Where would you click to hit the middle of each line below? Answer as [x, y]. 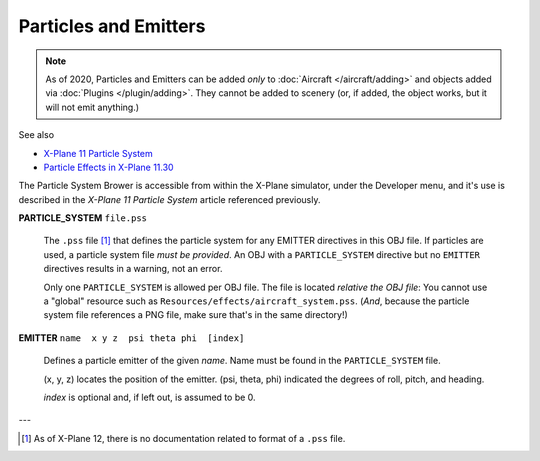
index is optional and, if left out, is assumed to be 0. [149, 397]
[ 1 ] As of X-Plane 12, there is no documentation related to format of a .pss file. [183, 438]
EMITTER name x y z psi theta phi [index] [131, 337]
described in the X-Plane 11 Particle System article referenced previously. [169, 199]
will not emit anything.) [92, 107]
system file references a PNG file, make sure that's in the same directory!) [196, 315]
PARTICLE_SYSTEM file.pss [83, 218]
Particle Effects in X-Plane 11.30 [108, 167]
